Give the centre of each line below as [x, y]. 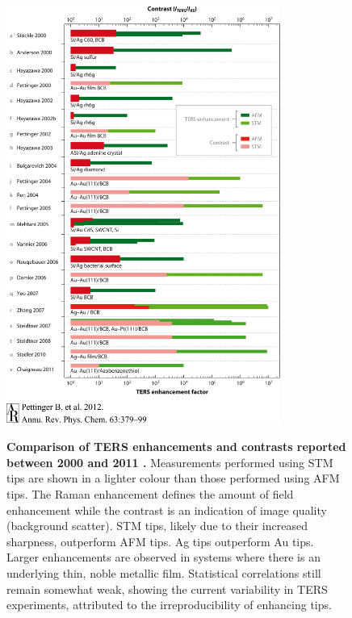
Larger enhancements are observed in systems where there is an [163, 557]
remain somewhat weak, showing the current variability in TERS [167, 589]
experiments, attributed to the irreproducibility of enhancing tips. [169, 605]
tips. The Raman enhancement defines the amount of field [150, 494]
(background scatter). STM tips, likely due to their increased [157, 526]
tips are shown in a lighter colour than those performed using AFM [173, 478]
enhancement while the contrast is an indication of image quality [167, 509]
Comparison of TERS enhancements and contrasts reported [176, 447]
